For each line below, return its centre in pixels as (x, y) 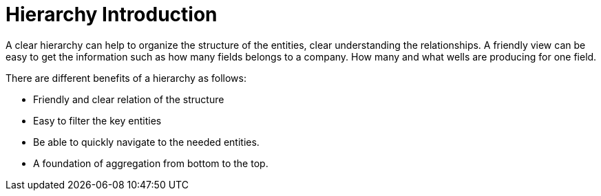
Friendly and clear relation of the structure (129, 99)
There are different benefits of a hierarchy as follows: (126, 78)
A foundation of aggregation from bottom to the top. (151, 163)
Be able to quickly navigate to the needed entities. (146, 142)
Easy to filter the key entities (97, 120)
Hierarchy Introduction (112, 14)
